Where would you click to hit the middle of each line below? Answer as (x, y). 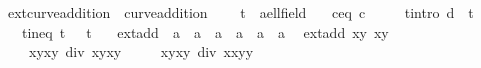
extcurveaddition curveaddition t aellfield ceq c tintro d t (240, 12)
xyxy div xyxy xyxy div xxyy (141, 51)
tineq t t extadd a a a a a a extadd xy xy (205, 31)
